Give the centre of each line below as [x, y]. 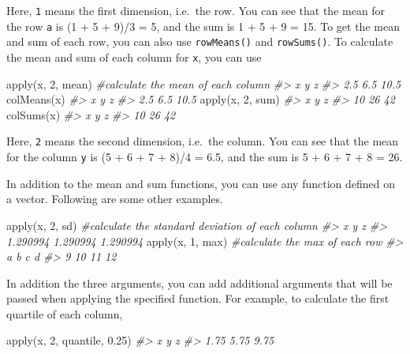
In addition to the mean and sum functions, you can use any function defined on [201, 183]
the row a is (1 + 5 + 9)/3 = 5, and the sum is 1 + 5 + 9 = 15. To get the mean [203, 26]
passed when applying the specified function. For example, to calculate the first [198, 298]
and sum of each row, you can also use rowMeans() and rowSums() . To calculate [200, 41]
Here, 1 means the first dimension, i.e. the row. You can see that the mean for [196, 10]
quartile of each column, [65, 313]
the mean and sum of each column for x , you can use [134, 56]
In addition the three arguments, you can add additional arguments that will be [199, 282]
